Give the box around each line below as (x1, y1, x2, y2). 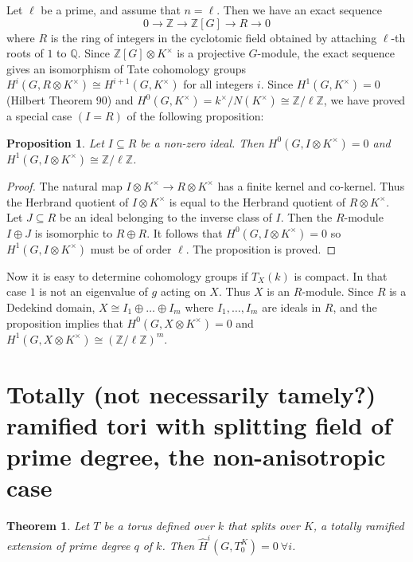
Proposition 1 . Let (6, 134, 104, 151)
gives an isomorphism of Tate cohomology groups (6, 60, 246, 77)
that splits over (228, 517, 300, 534)
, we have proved (323, 92, 406, 108)
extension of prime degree (6, 536, 131, 553)
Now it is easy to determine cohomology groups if (6, 267, 248, 284)
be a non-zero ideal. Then (140, 134, 264, 151)
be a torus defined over (103, 517, 214, 534)
